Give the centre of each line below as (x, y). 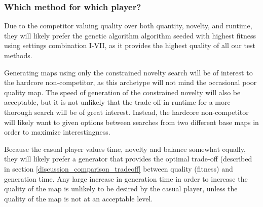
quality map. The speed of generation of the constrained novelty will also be (122, 92)
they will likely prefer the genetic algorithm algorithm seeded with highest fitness (130, 35)
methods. (18, 55)
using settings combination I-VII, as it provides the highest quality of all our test (130, 45)
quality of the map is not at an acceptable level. (79, 198)
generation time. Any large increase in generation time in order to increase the (126, 178)
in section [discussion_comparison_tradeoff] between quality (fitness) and (119, 168)
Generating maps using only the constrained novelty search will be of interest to (128, 72)
